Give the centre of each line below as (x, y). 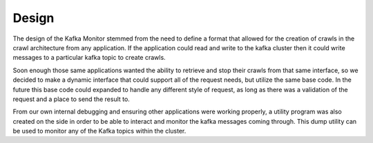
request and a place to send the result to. (71, 99)
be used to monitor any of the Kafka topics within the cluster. (99, 131)
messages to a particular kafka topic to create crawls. (89, 58)
